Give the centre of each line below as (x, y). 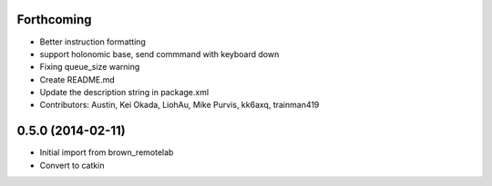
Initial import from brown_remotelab (107, 152)
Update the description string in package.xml (124, 93)
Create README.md (77, 79)
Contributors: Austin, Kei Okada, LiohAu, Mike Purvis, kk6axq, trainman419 (179, 105)
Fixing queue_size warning (90, 67)
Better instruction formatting (92, 42)
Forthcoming (54, 20)
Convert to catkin (72, 165)
